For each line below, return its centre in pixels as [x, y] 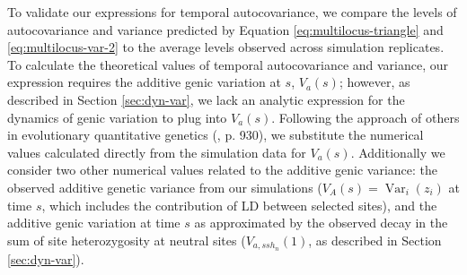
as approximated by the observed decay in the [321, 223]
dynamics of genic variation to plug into [117, 117]
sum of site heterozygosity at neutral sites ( [127, 240]
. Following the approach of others [366, 117]
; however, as [374, 82]
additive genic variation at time [94, 223]
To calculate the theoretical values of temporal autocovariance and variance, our [228, 64]
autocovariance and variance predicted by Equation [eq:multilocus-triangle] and [225, 29]
